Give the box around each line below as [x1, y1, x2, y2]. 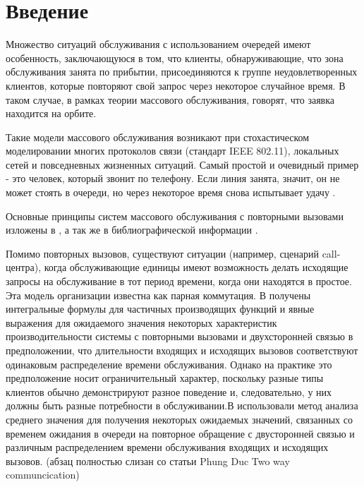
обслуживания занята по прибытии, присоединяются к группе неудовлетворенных [6, 64, 358, 79]
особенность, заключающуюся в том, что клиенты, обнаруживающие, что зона [6, 50, 344, 65]
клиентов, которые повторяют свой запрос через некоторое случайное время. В [6, 78, 346, 92]
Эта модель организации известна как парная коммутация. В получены [6, 287, 311, 302]
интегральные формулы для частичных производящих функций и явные [6, 301, 315, 316]
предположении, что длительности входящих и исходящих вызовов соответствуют [6, 343, 358, 357]
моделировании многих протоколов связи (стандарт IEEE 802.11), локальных [6, 143, 339, 158]
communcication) [6, 467, 80, 482]
